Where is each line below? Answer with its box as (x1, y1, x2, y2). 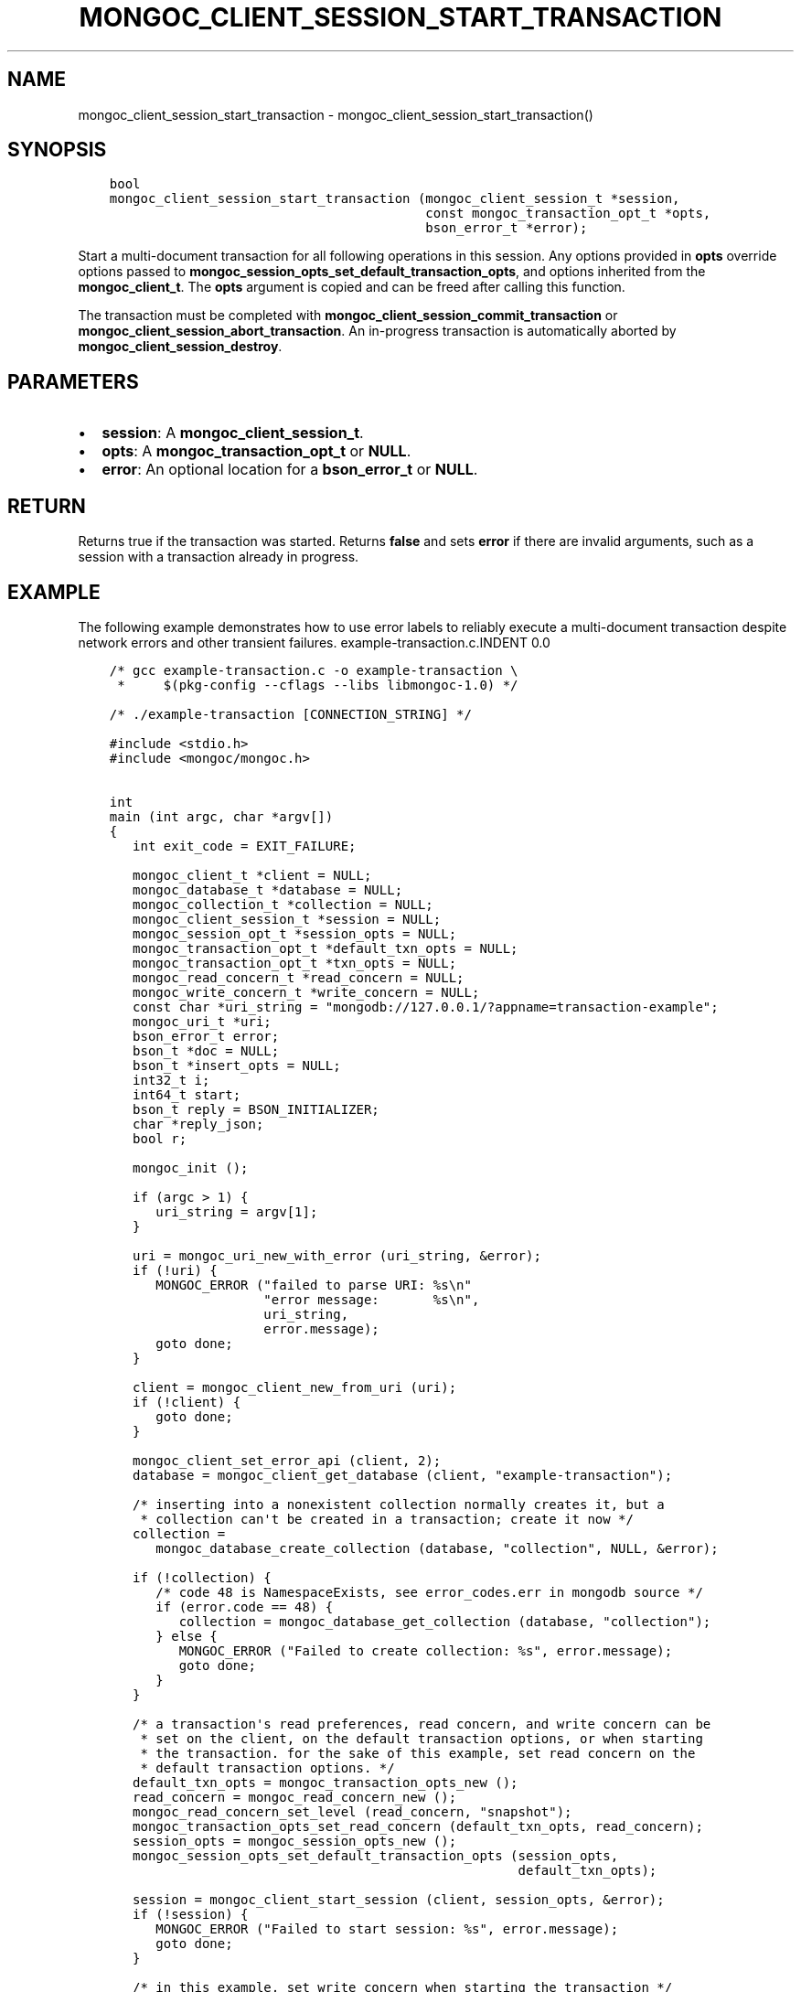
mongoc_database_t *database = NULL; (133, 882, 403, 897)
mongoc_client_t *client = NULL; (133, 867, 372, 883)
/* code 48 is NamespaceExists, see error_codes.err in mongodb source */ (155, 1584, 703, 1600)
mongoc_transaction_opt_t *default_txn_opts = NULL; (133, 940, 518, 956)
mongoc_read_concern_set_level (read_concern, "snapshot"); (133, 1804, 572, 1819)
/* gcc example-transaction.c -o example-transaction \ (109, 662, 518, 678)
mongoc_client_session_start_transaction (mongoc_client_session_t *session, (109, 191, 680, 207)
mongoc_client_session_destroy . (78, 338, 283, 355)
